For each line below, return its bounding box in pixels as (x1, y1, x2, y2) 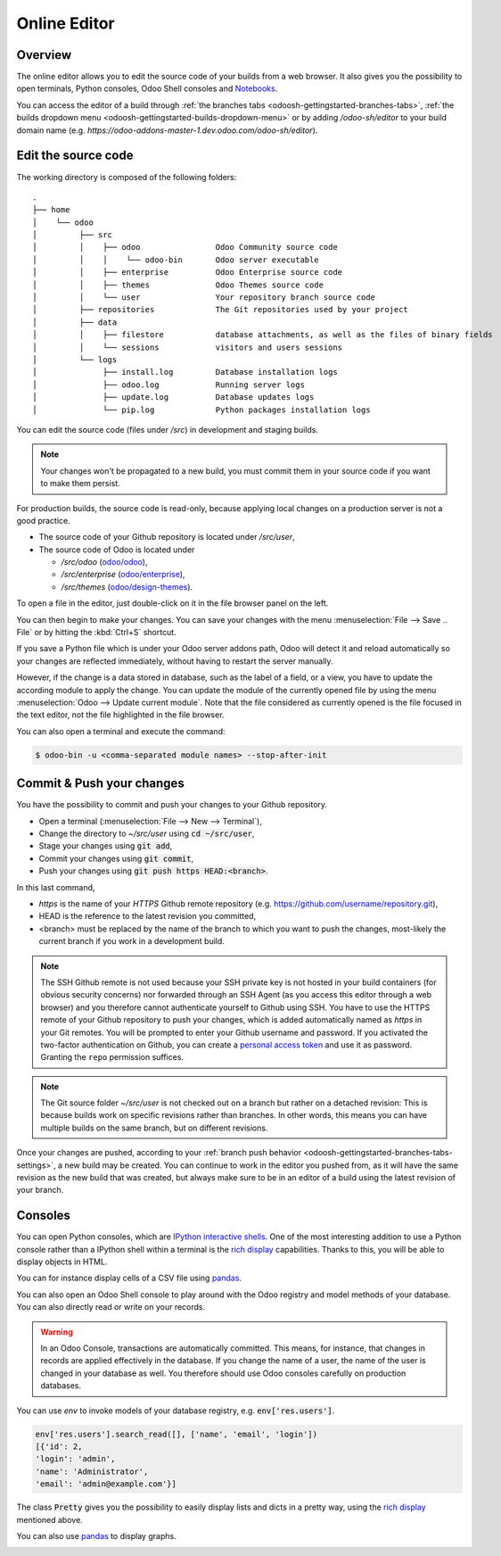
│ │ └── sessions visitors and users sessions (32, 342, 343, 352)
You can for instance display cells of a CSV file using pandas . (16, 1272, 242, 1284)
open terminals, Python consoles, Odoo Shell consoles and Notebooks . (16, 83, 278, 94)
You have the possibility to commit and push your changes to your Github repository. (16, 799, 328, 810)
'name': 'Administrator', (35, 1466, 149, 1477)
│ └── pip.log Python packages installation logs (32, 404, 371, 415)
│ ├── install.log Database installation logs (32, 367, 338, 377)
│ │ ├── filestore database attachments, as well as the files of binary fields (32, 330, 494, 340)
